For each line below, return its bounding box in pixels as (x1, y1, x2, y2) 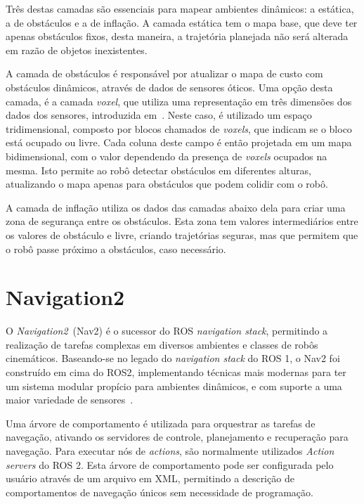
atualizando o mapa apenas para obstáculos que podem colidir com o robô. (6, 176, 328, 191)
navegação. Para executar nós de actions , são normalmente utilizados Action (6, 443, 334, 458)
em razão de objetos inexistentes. (6, 42, 148, 57)
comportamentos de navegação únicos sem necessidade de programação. (6, 484, 313, 499)
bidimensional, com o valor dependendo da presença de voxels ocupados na (6, 148, 327, 163)
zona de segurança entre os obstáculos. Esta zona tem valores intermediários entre (6, 214, 358, 228)
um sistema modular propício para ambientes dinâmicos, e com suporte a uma (6, 378, 342, 393)
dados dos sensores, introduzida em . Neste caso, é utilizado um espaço (6, 108, 312, 122)
